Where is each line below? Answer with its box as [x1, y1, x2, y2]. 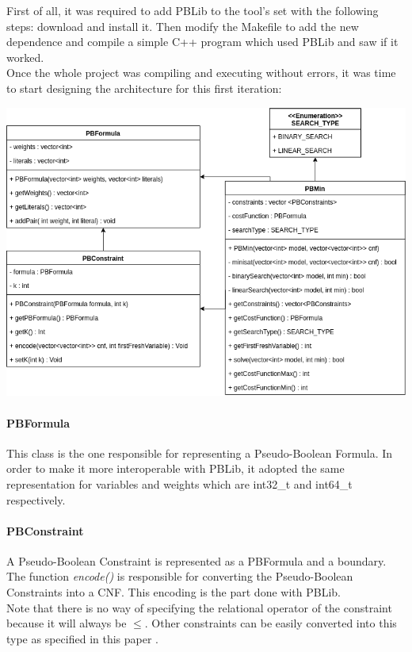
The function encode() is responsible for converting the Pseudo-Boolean [6, 568, 353, 585]
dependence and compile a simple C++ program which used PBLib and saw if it [6, 33, 399, 50]
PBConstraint [6, 522, 84, 539]
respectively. [6, 491, 66, 508]
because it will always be [6, 615, 127, 631]
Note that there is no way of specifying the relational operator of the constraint [6, 599, 392, 616]
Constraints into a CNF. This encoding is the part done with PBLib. [6, 584, 341, 600]
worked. [6, 48, 44, 65]
